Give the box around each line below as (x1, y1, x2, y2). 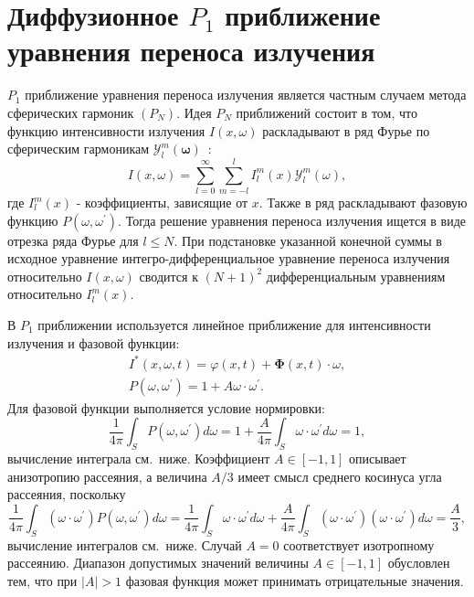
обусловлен (387, 553, 450, 572)
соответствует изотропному (283, 535, 435, 554)
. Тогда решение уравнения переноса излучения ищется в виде (118, 210, 467, 229)
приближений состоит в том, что (236, 102, 417, 122)
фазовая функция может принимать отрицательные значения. (125, 570, 464, 590)
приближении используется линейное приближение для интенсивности (37, 314, 431, 334)
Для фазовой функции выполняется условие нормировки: (7, 398, 325, 417)
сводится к (139, 266, 198, 285)
